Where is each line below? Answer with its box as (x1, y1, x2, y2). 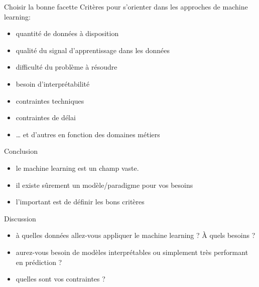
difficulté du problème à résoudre (16, 62, 117, 72)
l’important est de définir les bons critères (16, 196, 145, 207)
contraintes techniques (16, 95, 84, 106)
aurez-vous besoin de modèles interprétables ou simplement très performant (16, 246, 248, 257)
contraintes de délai (16, 112, 76, 123)
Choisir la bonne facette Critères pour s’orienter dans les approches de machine (4, 2, 248, 12)
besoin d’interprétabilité (16, 78, 90, 89)
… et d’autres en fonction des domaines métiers (16, 129, 160, 139)
